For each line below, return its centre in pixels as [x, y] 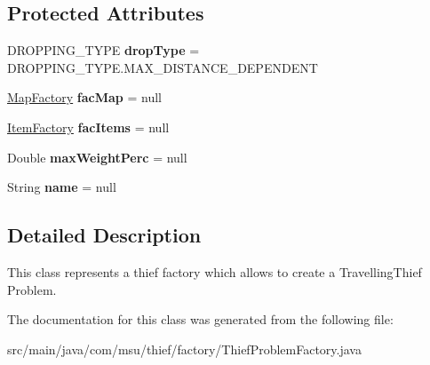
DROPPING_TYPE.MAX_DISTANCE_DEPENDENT [163, 67]
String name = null [62, 187]
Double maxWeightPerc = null [97, 157]
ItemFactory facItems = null [88, 127]
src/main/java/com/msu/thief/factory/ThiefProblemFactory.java [184, 349]
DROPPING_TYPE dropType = [104, 50]
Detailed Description [104, 235]
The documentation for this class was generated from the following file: [200, 319]
